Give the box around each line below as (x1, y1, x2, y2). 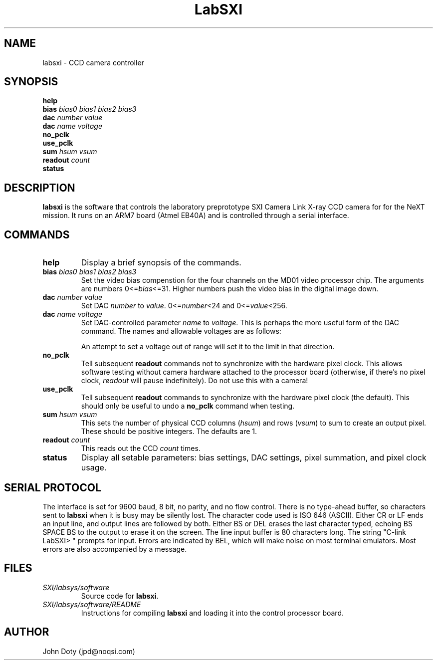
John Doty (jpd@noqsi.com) (42, 647, 135, 656)
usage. (81, 462, 107, 473)
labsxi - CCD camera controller (42, 58, 144, 67)
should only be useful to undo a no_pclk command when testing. (81, 402, 295, 411)
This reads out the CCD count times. (81, 444, 201, 453)
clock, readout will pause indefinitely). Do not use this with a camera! (81, 376, 308, 385)
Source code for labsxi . (81, 591, 159, 600)
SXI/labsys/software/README (42, 600, 141, 609)
